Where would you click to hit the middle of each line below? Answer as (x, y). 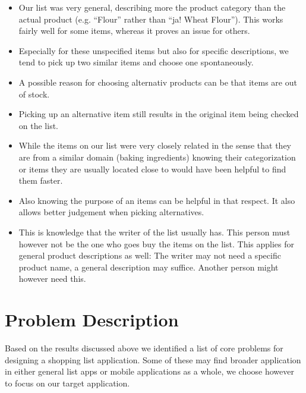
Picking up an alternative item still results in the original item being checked (159, 114)
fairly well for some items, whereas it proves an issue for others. (134, 31)
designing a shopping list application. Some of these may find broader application (153, 359)
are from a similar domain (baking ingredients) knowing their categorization (157, 157)
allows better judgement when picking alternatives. (111, 212)
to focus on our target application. (67, 383)
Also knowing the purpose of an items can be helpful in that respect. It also (157, 200)
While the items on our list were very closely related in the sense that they (155, 145)
